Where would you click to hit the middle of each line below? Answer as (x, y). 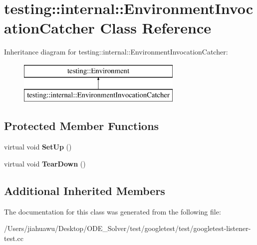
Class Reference (156, 28)
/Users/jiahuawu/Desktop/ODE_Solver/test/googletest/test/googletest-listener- (128, 228)
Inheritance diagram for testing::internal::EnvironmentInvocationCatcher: (116, 52)
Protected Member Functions (82, 126)
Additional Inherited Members (85, 190)
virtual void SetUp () (38, 147)
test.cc (14, 238)
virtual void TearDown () (45, 163)
